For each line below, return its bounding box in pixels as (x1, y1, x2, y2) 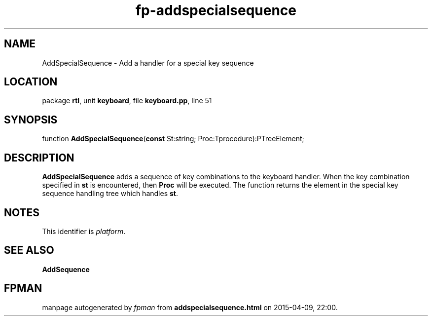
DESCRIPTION (4, 151, 74, 164)
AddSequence (42, 265, 90, 274)
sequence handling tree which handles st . (42, 189, 178, 198)
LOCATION (4, 76, 58, 88)
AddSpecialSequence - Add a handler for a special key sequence (42, 58, 254, 67)
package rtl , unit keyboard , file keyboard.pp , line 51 (42, 96, 212, 105)
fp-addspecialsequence (135, 2, 297, 19)
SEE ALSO (4, 244, 54, 257)
